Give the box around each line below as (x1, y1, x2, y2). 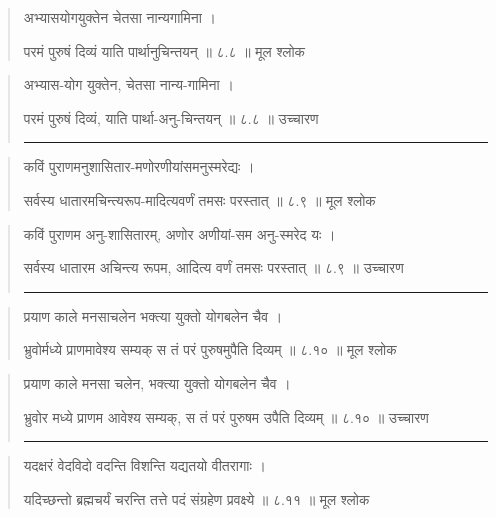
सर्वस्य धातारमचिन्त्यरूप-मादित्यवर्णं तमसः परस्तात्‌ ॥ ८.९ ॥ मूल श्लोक (23, 189, 376, 210)
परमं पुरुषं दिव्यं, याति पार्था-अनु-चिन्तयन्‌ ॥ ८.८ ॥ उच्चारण (23, 107, 319, 128)
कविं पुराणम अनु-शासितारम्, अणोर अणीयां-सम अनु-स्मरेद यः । (23, 223, 336, 244)
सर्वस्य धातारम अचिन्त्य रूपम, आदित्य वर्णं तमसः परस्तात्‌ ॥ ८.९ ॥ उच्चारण (23, 257, 404, 278)
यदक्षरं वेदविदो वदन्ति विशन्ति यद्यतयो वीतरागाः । (23, 455, 266, 476)
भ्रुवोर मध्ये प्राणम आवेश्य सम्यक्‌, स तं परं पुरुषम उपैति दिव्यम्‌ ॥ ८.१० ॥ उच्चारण (23, 406, 429, 427)
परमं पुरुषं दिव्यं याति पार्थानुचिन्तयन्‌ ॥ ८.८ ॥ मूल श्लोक (23, 40, 306, 61)
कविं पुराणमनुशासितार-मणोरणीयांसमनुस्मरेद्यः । (23, 156, 255, 177)
